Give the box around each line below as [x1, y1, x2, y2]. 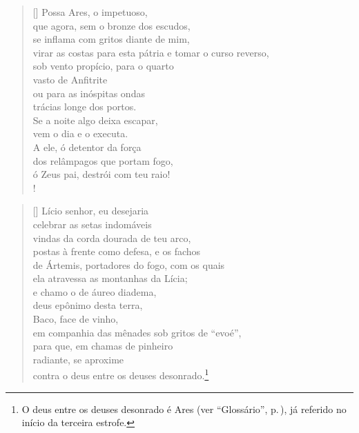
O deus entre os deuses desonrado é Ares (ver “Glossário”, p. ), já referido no [21, 401, 347, 416]
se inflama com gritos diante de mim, [32, 32, 190, 46]
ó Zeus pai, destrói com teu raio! [32, 167, 171, 181]
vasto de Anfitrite [32, 72, 108, 86]
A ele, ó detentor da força [32, 139, 142, 154]
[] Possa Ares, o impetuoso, [32, 5, 148, 19]
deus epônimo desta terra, [32, 298, 143, 312]
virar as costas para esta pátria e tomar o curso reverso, [32, 45, 269, 59]
